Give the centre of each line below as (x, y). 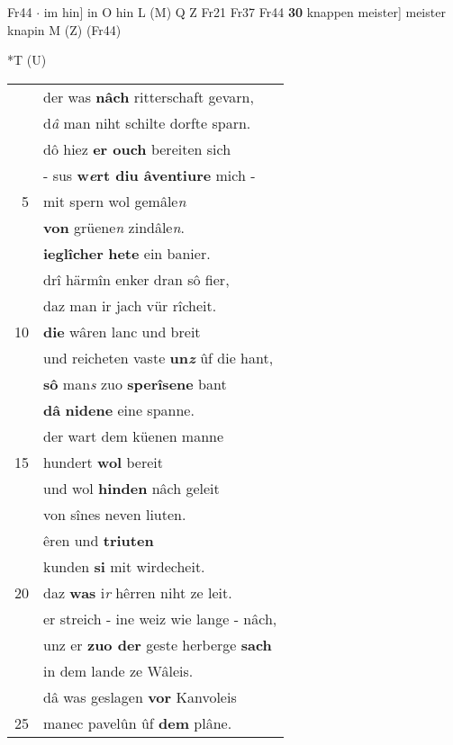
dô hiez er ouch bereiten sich (137, 148)
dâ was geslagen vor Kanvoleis (140, 696)
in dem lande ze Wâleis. (118, 670)
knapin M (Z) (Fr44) (64, 29)
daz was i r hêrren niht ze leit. (138, 592)
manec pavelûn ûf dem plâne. (138, 723)
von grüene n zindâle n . (114, 227)
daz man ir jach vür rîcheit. (130, 305)
